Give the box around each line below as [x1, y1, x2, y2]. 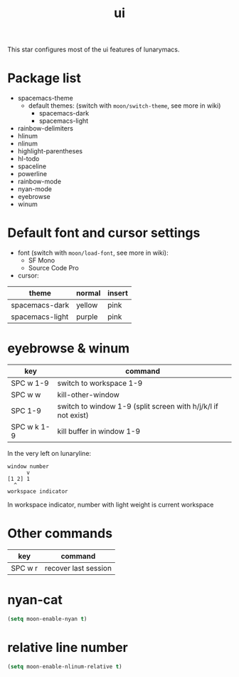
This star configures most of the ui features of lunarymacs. [7, 45, 180, 54]
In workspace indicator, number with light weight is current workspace [7, 501, 214, 509]
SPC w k [11, 422, 39, 432]
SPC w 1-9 [11, 378, 49, 388]
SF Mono [28, 256, 55, 265]
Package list [7, 70, 82, 86]
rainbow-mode [17, 177, 62, 186]
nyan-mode [17, 185, 52, 193]
